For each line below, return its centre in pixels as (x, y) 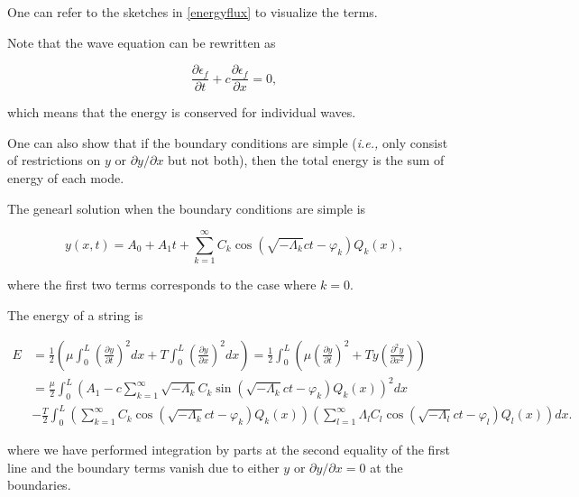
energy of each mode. (66, 178)
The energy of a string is (75, 314)
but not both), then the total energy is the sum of (306, 160)
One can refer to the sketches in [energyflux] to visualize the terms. (193, 12)
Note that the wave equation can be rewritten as (142, 42)
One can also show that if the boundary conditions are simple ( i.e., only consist (228, 142)
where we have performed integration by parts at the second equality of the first (229, 450)
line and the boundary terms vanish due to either (143, 467)
